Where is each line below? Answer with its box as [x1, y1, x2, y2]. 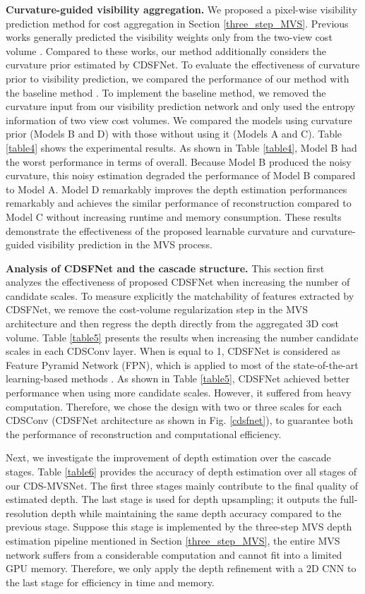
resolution [6, 505, 49, 520]
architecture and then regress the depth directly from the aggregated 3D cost [6, 316, 340, 331]
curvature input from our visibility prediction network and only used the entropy [6, 99, 356, 114]
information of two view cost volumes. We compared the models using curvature [6, 112, 352, 127]
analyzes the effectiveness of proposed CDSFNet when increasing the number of [6, 274, 350, 289]
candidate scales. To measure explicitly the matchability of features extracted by [6, 288, 354, 303]
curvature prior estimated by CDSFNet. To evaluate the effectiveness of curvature [6, 57, 360, 72]
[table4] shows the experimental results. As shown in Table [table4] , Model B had [6, 140, 357, 154]
